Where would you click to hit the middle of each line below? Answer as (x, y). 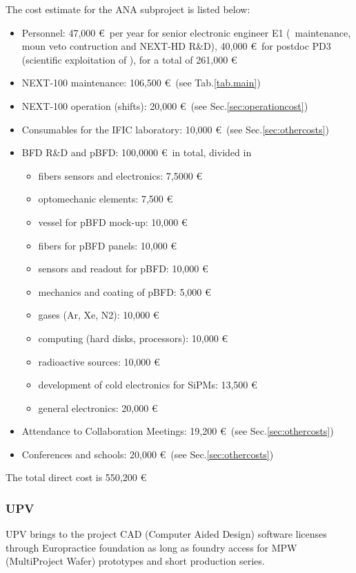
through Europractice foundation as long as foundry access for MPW (151, 547)
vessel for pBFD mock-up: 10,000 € (113, 222)
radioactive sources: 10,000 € (99, 361)
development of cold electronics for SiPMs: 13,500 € (148, 385)
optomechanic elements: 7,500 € (106, 199)
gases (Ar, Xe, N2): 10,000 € (99, 315)
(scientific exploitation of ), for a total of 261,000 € (129, 59)
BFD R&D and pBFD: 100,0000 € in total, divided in (137, 152)
